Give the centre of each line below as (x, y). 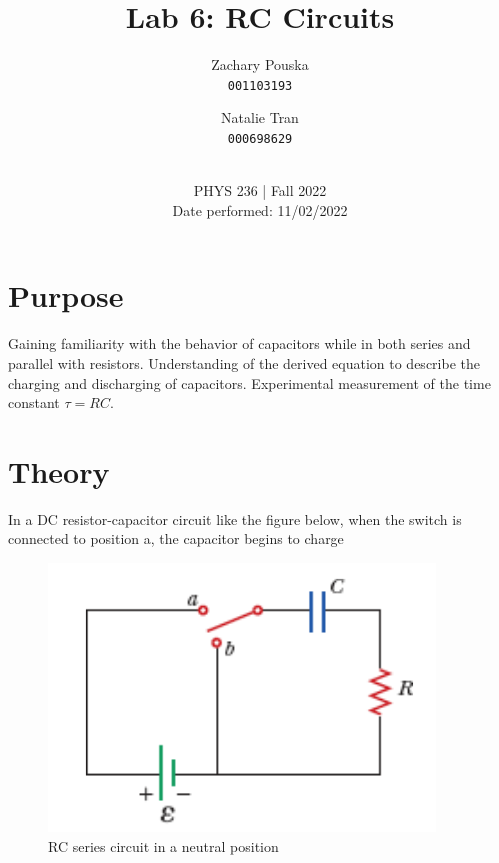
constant (34, 402)
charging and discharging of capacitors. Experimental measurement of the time (249, 382)
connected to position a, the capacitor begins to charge (176, 538)
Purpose (66, 295)
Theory (59, 470)
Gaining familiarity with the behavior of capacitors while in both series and (239, 343)
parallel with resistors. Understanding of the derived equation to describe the (244, 362)
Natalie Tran (260, 117)
